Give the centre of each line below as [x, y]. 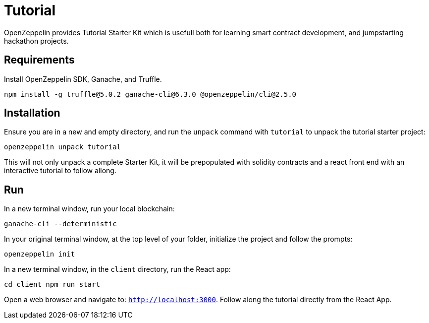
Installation [32, 113]
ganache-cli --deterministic [60, 224]
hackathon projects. [36, 41]
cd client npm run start [52, 285]
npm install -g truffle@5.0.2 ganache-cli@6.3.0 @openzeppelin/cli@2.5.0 [150, 94]
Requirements [39, 60]
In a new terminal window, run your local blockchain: [89, 209]
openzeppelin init [40, 254]
